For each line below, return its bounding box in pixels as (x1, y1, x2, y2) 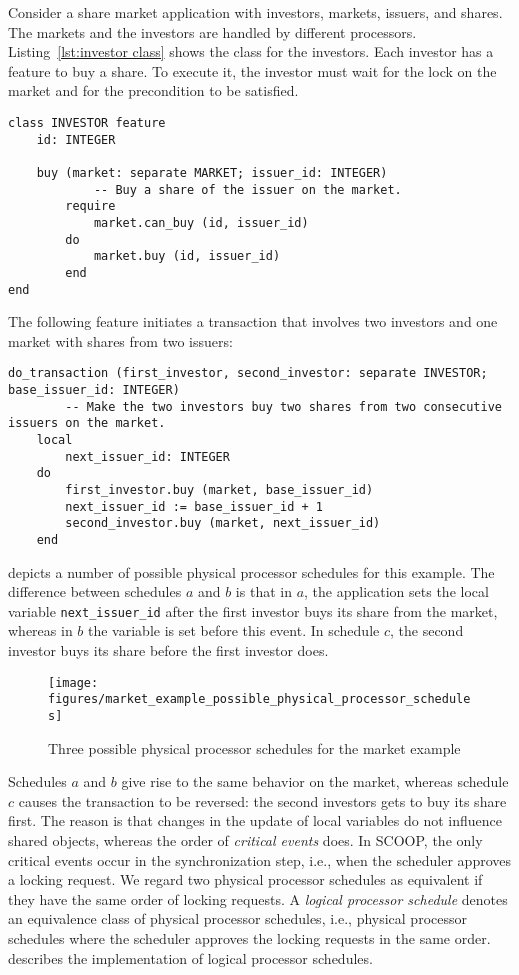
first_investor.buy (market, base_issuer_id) (65, 482, 374, 497)
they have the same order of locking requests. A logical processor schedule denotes (8, 888, 508, 909)
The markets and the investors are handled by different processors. (8, 21, 417, 42)
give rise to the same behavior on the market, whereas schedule (121, 771, 509, 792)
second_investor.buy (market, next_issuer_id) (65, 516, 381, 531)
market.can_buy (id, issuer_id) (93, 215, 309, 230)
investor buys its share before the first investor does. (8, 640, 329, 661)
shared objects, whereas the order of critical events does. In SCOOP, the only (8, 829, 483, 850)
